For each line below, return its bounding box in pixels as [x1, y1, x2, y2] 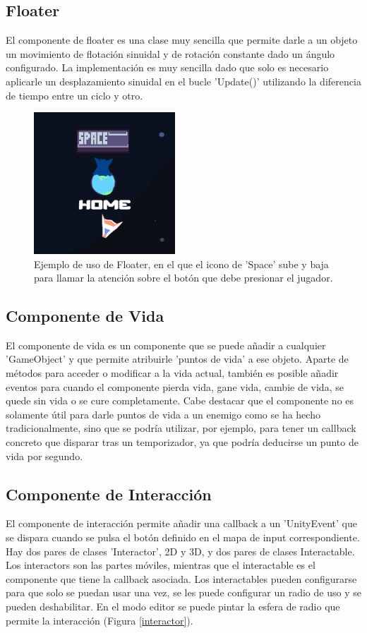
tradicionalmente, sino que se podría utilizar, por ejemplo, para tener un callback [6, 421, 356, 435]
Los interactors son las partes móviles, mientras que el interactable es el [6, 557, 315, 572]
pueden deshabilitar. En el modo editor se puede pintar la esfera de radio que [6, 599, 340, 613]
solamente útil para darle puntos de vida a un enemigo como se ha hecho [6, 406, 320, 421]
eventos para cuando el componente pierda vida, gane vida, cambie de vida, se [6, 379, 344, 394]
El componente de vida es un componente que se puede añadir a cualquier [6, 337, 326, 352]
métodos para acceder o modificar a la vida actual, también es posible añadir [6, 366, 339, 380]
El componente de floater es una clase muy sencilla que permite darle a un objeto [6, 32, 358, 47]
